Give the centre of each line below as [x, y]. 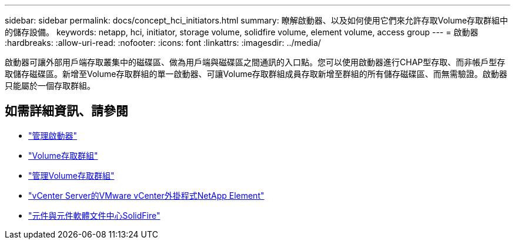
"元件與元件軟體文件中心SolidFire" [94, 215]
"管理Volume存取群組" [71, 175]
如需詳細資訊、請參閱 [66, 111]
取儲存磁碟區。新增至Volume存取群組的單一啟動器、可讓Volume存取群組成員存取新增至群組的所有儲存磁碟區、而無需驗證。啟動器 [256, 74]
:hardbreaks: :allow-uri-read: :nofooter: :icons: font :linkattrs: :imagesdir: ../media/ [163, 43]
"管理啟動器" [53, 135]
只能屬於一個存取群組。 [50, 86]
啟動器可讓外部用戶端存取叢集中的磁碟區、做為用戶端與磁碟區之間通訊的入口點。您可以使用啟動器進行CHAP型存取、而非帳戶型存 [255, 62]
